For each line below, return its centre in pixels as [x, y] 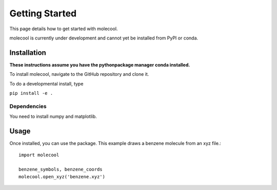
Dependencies [28, 106]
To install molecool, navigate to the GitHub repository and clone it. [79, 74]
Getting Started [43, 13]
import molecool [39, 155]
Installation [28, 52]
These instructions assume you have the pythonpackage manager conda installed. [100, 65]
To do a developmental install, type [46, 83]
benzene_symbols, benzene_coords [61, 170]
